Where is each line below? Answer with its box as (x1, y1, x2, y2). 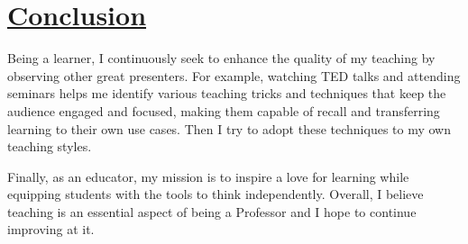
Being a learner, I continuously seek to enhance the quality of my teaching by (7, 49, 436, 68)
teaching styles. (7, 137, 92, 156)
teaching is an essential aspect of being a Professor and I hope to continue (7, 202, 417, 221)
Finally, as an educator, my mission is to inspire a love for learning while (7, 167, 409, 185)
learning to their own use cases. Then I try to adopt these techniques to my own (7, 119, 452, 138)
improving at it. (7, 220, 95, 239)
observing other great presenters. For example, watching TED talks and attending (7, 66, 461, 85)
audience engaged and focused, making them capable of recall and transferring (7, 101, 440, 120)
